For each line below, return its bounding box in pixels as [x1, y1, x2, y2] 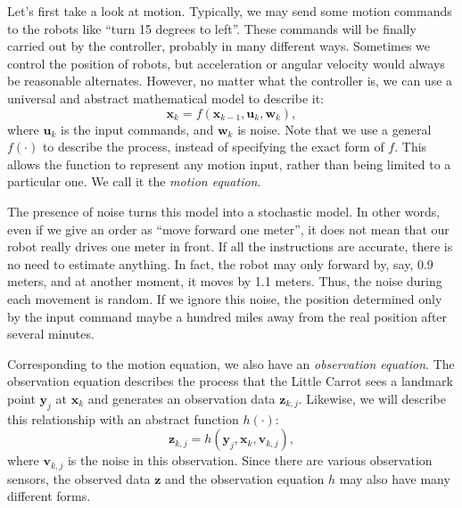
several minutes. [7, 324, 95, 343]
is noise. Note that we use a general [237, 119, 432, 138]
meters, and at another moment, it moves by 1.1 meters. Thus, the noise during [7, 272, 442, 291]
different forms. [7, 487, 91, 505]
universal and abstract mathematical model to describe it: [7, 88, 325, 107]
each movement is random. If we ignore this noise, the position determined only [7, 289, 442, 307]
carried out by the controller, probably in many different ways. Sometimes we [7, 37, 431, 55]
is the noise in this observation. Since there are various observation [67, 451, 433, 470]
